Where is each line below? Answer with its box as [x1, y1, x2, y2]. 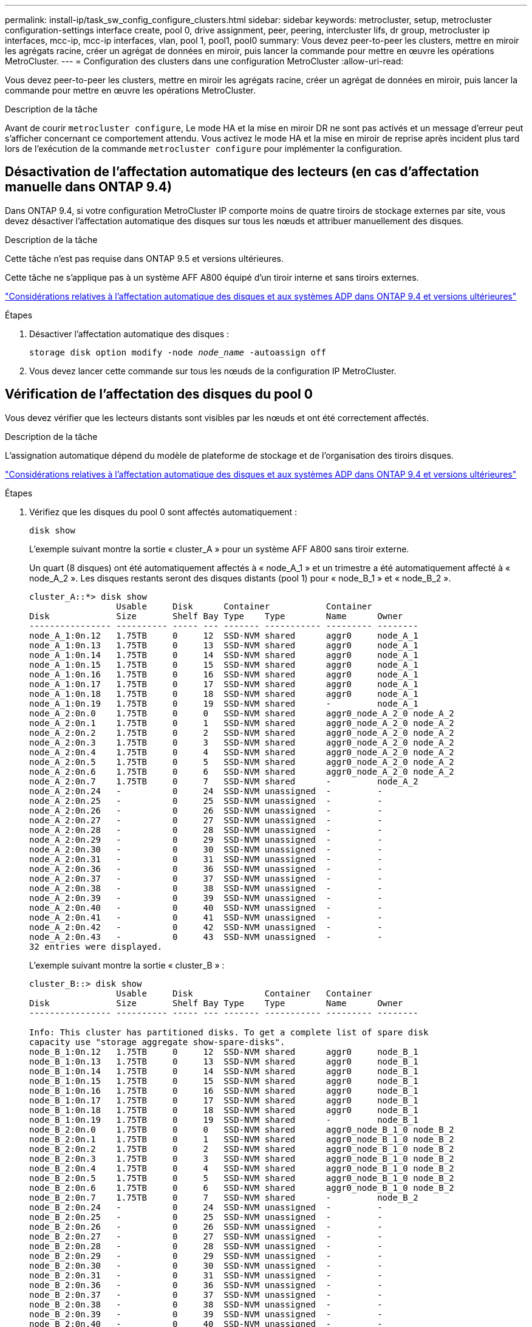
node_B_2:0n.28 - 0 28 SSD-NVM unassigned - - [29, 1241, 383, 1251]
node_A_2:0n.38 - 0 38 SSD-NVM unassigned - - [29, 883, 383, 893]
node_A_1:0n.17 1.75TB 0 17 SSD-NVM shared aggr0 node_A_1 [29, 679, 418, 689]
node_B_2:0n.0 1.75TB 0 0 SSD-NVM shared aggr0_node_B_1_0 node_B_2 [29, 1124, 454, 1134]
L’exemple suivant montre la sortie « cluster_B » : [29, 959, 225, 970]
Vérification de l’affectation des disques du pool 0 [5, 386, 313, 402]
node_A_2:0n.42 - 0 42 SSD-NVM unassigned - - [29, 922, 383, 932]
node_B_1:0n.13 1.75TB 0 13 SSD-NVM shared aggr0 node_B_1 [29, 1056, 418, 1066]
